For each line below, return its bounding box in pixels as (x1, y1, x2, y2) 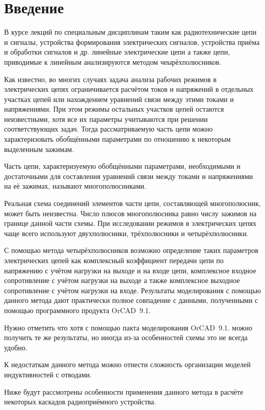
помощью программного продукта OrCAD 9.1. (4, 304, 151, 315)
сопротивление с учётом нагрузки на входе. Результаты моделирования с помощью (4, 285, 261, 295)
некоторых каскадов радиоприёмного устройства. (4, 396, 156, 407)
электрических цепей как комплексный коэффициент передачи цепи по (4, 255, 224, 265)
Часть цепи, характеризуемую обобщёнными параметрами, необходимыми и (4, 161, 241, 171)
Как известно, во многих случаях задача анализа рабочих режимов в (4, 73, 217, 84)
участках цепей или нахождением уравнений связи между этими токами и (4, 93, 234, 104)
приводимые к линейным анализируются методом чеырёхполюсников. (4, 56, 222, 67)
